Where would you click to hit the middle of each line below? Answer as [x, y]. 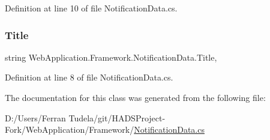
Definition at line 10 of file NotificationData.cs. [91, 8]
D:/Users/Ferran [35, 117]
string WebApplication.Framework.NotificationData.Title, [111, 57]
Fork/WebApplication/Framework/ [70, 129]
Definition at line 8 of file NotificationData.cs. [89, 77]
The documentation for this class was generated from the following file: [135, 97]
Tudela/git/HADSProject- [117, 117]
